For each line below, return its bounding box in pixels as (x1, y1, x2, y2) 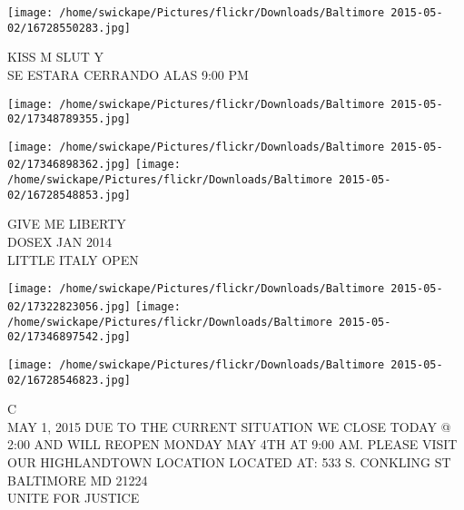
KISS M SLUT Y (7, 47, 104, 66)
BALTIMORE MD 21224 (7, 470, 148, 489)
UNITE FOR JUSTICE (7, 488, 140, 507)
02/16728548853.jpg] (7, 188, 132, 201)
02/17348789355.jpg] (7, 113, 132, 126)
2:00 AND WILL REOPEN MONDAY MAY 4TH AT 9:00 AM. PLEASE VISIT (7, 435, 458, 454)
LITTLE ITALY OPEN (7, 250, 139, 269)
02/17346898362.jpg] (7, 158, 132, 172)
